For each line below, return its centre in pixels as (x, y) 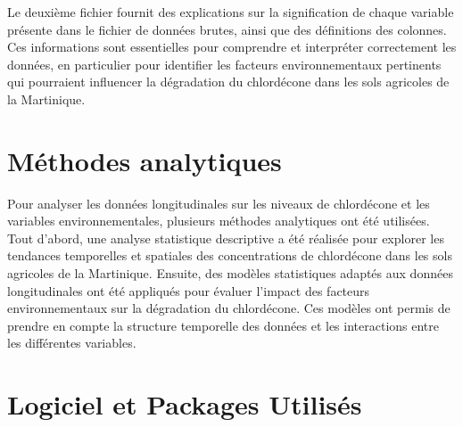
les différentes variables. (72, 343)
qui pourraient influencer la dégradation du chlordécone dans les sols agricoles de (228, 82)
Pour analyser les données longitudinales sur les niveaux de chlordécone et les (219, 203)
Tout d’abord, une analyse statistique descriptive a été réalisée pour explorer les (226, 238)
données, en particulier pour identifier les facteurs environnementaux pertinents (224, 64)
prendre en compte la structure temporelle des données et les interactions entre (223, 325)
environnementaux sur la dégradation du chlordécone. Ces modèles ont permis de (229, 308)
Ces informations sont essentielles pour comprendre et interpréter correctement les (232, 47)
